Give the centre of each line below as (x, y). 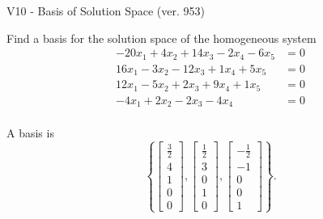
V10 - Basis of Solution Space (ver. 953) (106, 11)
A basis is (30, 133)
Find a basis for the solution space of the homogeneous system (161, 38)
